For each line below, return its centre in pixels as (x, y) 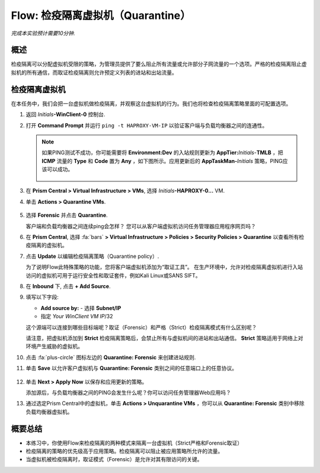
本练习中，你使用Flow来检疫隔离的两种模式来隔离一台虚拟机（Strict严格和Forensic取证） (134, 443)
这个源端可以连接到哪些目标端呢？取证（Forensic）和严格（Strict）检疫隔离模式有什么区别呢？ (141, 327)
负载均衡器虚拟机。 (49, 411)
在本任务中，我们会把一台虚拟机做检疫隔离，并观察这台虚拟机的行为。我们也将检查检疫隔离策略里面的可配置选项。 (151, 103)
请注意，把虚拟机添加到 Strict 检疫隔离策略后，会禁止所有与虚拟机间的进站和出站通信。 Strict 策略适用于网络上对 (164, 338)
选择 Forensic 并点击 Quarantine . (67, 215)
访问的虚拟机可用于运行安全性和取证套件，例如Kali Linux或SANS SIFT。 (113, 275)
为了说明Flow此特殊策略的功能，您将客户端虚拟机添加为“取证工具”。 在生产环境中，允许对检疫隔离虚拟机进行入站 (164, 267)
